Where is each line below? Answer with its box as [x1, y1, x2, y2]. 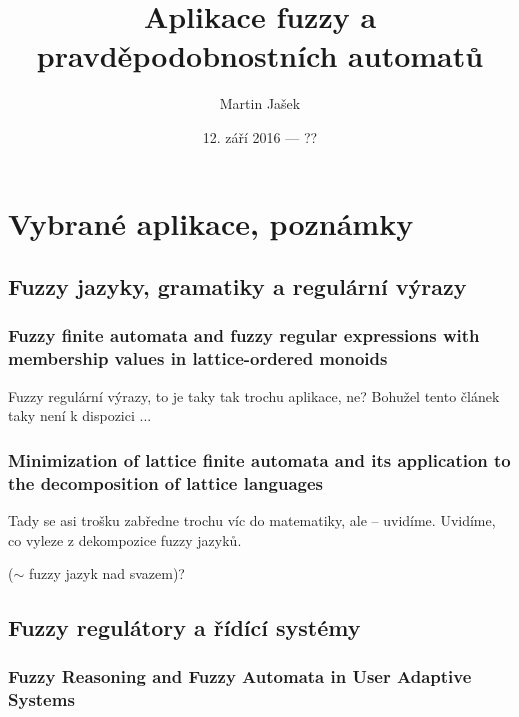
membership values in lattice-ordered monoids [8, 346, 388, 371]
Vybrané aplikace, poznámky [8, 202, 414, 243]
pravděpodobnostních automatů [36, 35, 484, 76]
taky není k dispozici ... [8, 405, 152, 426]
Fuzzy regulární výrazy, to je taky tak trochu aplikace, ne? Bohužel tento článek [8, 385, 500, 406]
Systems [8, 687, 75, 712]
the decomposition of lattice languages [8, 470, 323, 495]
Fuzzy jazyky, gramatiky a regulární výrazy [8, 271, 467, 302]
